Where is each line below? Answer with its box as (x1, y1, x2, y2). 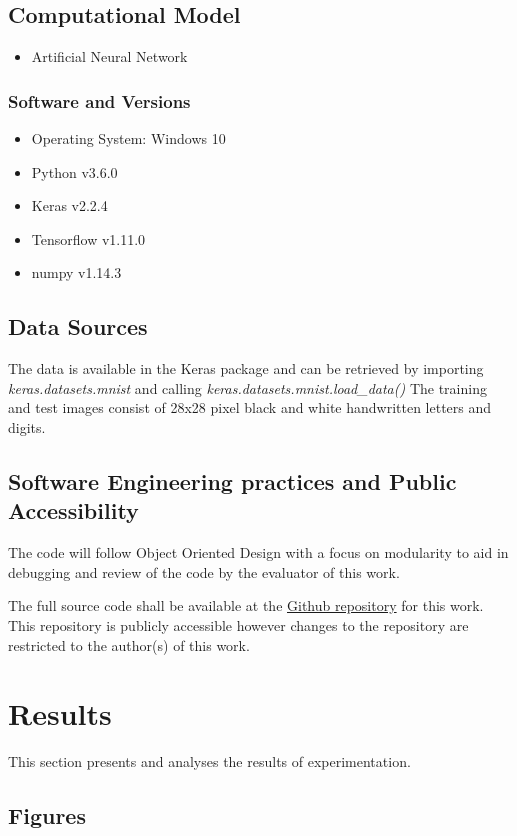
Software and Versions (8, 88, 191, 113)
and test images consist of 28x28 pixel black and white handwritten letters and (8, 397, 492, 418)
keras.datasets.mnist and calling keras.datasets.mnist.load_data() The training (8, 377, 487, 398)
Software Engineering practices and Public (8, 465, 457, 496)
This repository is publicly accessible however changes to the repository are (8, 614, 469, 635)
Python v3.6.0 (31, 161, 118, 182)
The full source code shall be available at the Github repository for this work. (8, 595, 484, 616)
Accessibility (8, 495, 139, 526)
